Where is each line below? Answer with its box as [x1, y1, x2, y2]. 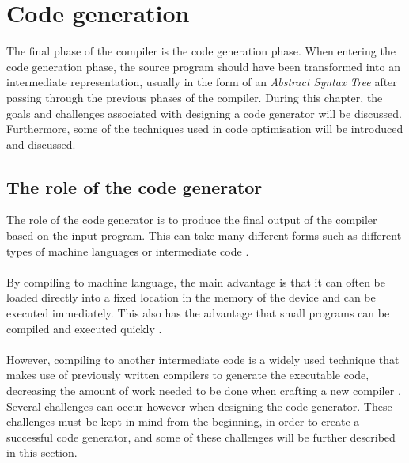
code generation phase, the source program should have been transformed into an [6, 58, 400, 74]
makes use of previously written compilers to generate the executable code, [6, 366, 369, 383]
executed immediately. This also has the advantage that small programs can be [6, 305, 390, 321]
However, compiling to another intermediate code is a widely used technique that [6, 351, 400, 367]
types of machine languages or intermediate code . [6, 242, 249, 259]
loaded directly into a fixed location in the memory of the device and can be [6, 289, 376, 306]
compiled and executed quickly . [6, 320, 162, 336]
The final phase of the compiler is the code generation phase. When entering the [6, 43, 396, 59]
